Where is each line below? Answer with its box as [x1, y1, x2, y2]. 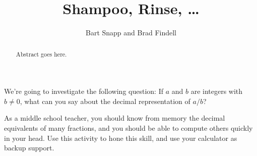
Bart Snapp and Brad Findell [86, 27, 176, 38]
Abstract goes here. [16, 49, 67, 58]
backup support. [4, 142, 54, 153]
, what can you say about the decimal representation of [20, 95, 190, 106]
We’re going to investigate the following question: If [4, 86, 163, 96]
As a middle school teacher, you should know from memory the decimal [4, 113, 225, 123]
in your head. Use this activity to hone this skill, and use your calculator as [4, 132, 237, 143]
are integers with [190, 86, 243, 96]
